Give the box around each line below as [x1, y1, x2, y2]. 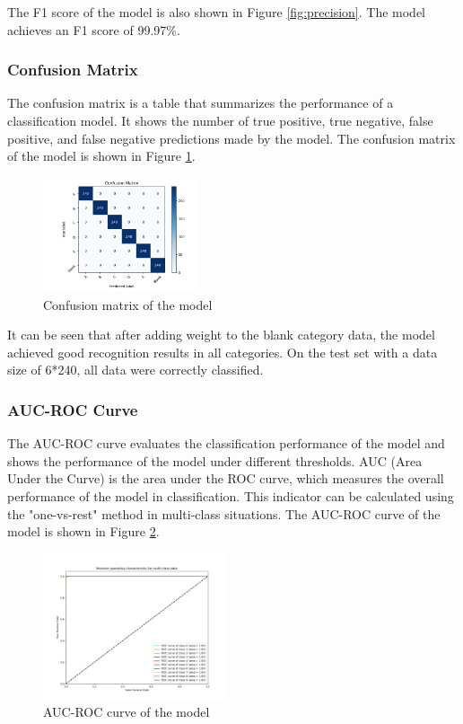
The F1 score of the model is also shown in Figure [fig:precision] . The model [7, 3, 425, 21]
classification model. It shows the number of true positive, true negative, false [7, 111, 433, 129]
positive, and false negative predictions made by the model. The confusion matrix [7, 128, 456, 147]
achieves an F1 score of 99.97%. [7, 20, 180, 39]
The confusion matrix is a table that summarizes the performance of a [7, 93, 394, 112]
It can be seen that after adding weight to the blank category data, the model [7, 325, 435, 344]
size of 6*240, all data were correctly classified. [7, 360, 264, 379]
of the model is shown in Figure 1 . [7, 146, 196, 165]
